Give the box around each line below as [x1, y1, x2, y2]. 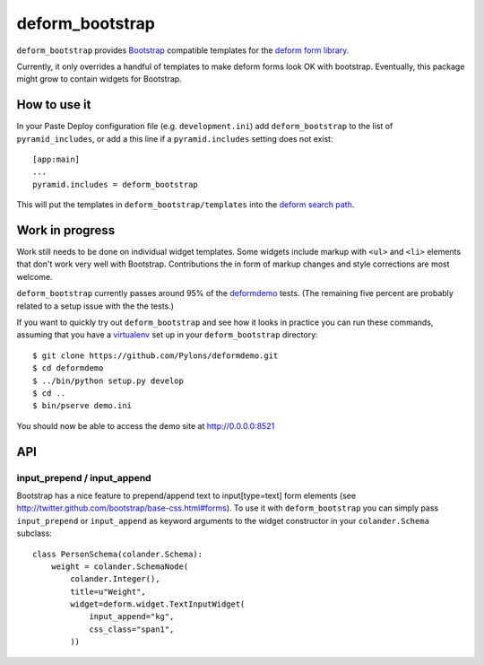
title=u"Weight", [70, 586, 147, 597]
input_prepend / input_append [16, 471, 151, 484]
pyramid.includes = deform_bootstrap [32, 179, 199, 189]
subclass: [16, 528, 53, 538]
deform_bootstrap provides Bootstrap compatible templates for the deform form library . [16, 45, 350, 56]
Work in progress [16, 223, 116, 238]
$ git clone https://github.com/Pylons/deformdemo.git [32, 350, 279, 361]
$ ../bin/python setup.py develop [32, 375, 184, 386]
